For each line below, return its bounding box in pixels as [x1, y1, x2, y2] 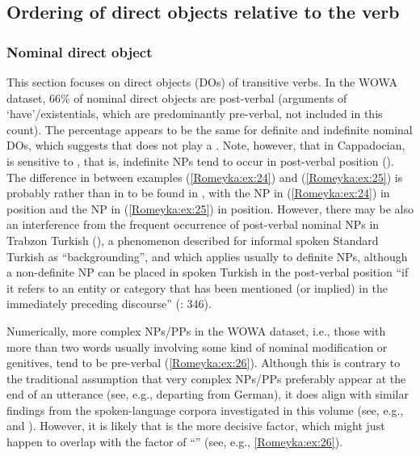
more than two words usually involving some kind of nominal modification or [6, 338, 388, 355]
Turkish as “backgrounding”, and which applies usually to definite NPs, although [6, 247, 408, 264]
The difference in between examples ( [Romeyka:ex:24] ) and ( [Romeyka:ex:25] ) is [6, 168, 403, 185]
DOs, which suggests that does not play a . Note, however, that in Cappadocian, [6, 137, 405, 154]
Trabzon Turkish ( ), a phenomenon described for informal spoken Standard [6, 231, 379, 248]
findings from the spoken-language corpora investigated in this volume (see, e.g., [6, 401, 404, 418]
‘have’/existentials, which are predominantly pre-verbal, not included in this [6, 105, 383, 122]
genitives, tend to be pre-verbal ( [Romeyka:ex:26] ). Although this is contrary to [6, 354, 401, 371]
